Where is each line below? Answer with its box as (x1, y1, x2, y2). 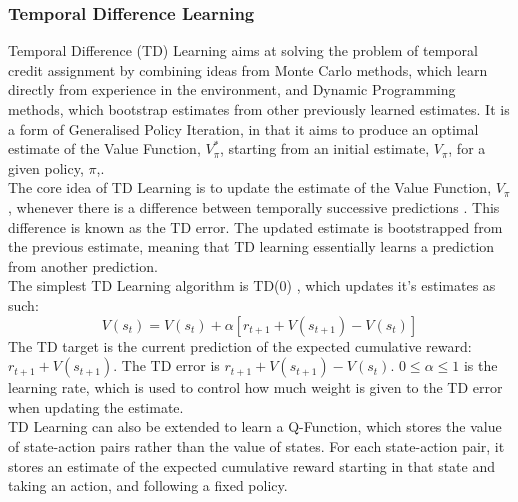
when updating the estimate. (8, 396, 184, 417)
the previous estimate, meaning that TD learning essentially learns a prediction (8, 236, 495, 257)
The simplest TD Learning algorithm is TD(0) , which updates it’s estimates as (8, 275, 496, 296)
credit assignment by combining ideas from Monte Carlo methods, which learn (8, 59, 488, 80)
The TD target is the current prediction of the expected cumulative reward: (8, 335, 472, 356)
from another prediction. (8, 255, 158, 276)
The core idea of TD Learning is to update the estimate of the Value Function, (8, 177, 492, 198)
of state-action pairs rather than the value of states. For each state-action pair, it (8, 435, 505, 456)
